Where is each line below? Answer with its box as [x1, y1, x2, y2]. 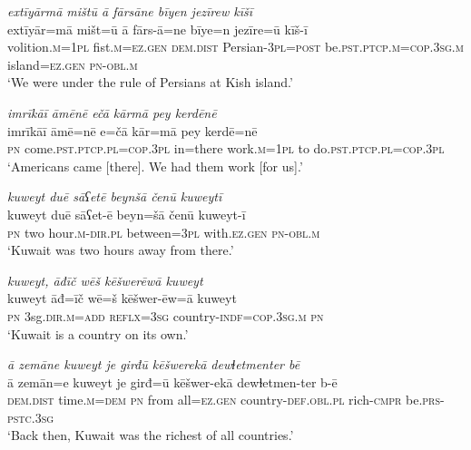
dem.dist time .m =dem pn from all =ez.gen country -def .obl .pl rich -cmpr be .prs [7, 390, 441, 409]
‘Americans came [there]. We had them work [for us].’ [7, 156, 303, 175]
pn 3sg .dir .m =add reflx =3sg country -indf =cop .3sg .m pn [7, 306, 324, 325]
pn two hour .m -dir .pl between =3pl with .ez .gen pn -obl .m [7, 222, 320, 241]
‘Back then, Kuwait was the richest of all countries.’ [7, 426, 294, 445]
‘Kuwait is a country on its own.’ [7, 324, 189, 343]
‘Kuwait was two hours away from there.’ [7, 240, 234, 259]
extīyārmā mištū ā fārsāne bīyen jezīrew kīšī [7, 2, 253, 20]
